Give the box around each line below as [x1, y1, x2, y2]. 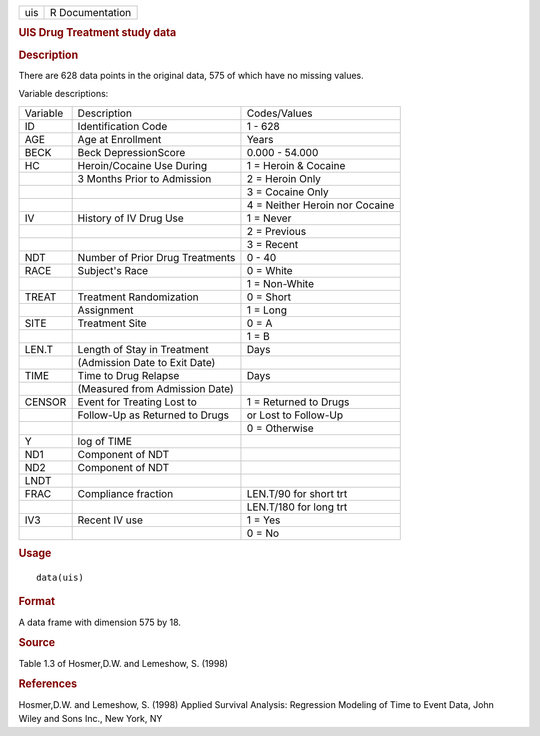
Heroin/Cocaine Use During [77, 158, 208, 172]
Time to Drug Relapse [77, 368, 180, 382]
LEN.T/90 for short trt [246, 486, 348, 500]
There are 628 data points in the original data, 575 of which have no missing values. [18, 69, 364, 81]
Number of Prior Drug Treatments [77, 250, 236, 264]
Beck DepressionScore [77, 145, 186, 159]
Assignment [77, 303, 134, 317]
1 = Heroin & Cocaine [246, 158, 346, 172]
